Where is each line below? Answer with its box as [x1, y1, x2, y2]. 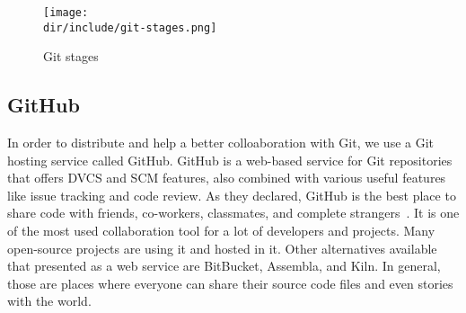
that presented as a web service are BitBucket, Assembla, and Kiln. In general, [7, 256, 441, 275]
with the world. [7, 291, 92, 310]
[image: [43, 6, 89, 19]
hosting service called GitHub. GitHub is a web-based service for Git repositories [7, 150, 453, 169]
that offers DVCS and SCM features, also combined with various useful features [7, 168, 446, 187]
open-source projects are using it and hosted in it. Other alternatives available [7, 238, 437, 257]
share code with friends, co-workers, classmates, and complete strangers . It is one [7, 203, 460, 222]
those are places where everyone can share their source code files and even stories [7, 273, 453, 292]
